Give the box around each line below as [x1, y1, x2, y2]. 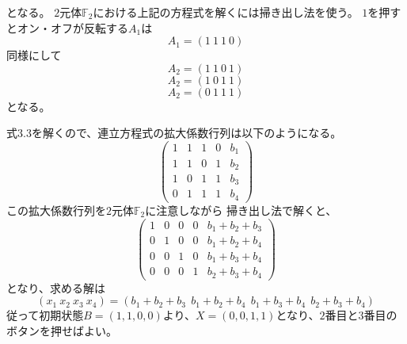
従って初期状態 [6, 307, 84, 323]
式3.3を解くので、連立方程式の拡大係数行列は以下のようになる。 [6, 124, 342, 141]
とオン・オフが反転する [6, 19, 128, 36]
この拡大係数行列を [6, 201, 106, 218]
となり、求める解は [6, 279, 106, 296]
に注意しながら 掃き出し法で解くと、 [145, 201, 337, 218]
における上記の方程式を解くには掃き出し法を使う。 [93, 4, 359, 20]
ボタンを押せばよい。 [6, 322, 117, 338]
